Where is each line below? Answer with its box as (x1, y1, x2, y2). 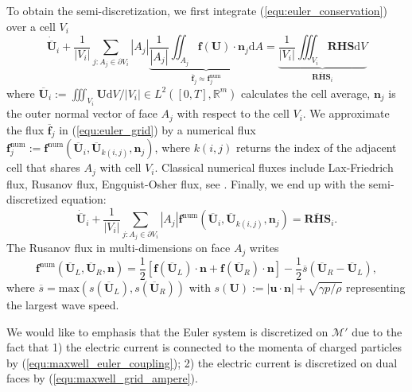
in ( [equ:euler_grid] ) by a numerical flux (59, 121, 256, 138)
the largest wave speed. (6, 296, 119, 312)
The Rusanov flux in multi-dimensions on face (6, 239, 231, 256)
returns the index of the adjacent (235, 139, 397, 156)
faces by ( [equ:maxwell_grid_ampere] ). (6, 370, 198, 386)
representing (345, 278, 406, 295)
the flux (6, 121, 45, 138)
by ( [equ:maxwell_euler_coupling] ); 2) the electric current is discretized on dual (6, 354, 398, 371)
